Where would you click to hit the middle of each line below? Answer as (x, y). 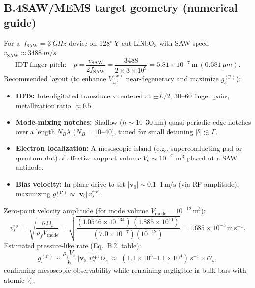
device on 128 (89, 43)
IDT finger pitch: (41, 65)
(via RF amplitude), (209, 184)
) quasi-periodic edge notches (207, 122)
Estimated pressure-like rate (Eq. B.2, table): (72, 245)
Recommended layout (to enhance (55, 79)
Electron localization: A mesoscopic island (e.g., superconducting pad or (129, 148)
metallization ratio (43, 105)
